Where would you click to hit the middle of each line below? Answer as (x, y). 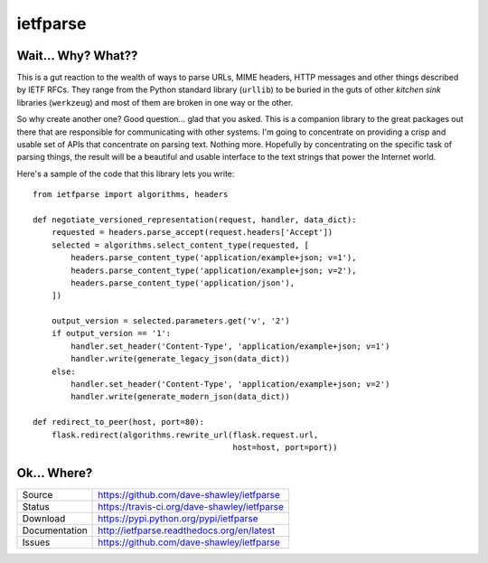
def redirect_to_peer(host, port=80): (119, 422)
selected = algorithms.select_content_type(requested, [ (180, 245)
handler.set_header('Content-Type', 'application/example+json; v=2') (230, 385)
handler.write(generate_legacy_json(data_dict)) (181, 359)
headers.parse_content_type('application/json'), (183, 283)
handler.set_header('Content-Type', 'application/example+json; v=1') (230, 346)
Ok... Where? (55, 473)
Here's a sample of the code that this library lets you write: (126, 174)
